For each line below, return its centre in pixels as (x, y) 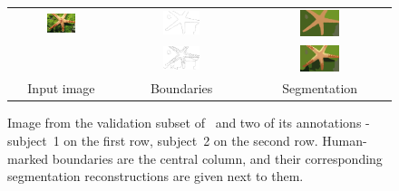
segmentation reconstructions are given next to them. (156, 176)
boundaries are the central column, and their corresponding (217, 158)
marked (28, 158)
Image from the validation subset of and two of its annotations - (189, 123)
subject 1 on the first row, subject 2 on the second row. (163, 141)
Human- (345, 141)
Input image (61, 88)
